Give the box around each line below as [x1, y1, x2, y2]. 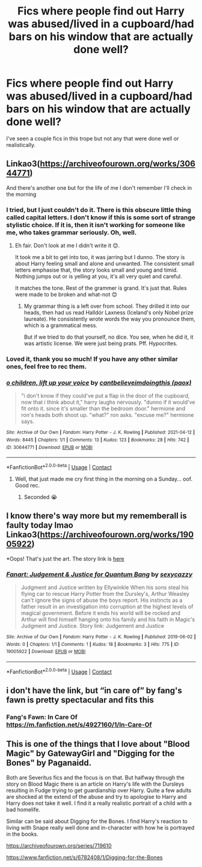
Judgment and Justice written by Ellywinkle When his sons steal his [20, 584, 189, 591]
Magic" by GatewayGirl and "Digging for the [6, 748, 175, 759]
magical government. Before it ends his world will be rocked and [20, 610, 180, 616]
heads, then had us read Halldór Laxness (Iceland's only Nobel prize [23, 309, 194, 316]
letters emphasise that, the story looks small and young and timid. [14, 266, 179, 274]
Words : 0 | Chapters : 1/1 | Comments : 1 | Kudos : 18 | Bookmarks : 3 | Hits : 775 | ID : [6, 641, 180, 647]
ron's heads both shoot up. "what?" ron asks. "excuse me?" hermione [20, 412, 194, 419]
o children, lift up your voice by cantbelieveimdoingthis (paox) [6, 378, 192, 387]
